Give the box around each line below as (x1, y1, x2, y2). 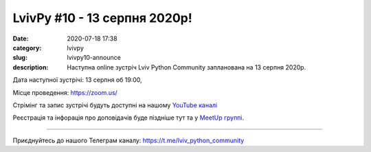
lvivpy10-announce (67, 54, 122, 62)
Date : (12, 34, 29, 43)
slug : (12, 54, 27, 62)
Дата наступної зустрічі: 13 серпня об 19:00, (12, 76, 142, 84)
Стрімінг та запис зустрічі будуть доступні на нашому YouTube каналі (12, 100, 218, 109)
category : (12, 43, 42, 52)
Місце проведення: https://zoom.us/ (12, 88, 118, 96)
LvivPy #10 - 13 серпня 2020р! (12, 10, 192, 25)
